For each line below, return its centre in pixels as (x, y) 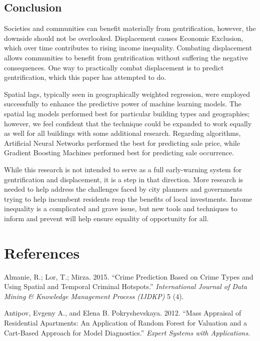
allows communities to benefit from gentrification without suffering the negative (126, 57)
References (42, 252)
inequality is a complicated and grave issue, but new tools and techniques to (121, 208)
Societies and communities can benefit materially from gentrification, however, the (130, 28)
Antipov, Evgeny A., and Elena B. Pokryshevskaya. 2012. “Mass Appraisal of (123, 313)
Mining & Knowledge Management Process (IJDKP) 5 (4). (94, 296)
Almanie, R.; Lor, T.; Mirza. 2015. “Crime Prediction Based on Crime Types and (129, 276)
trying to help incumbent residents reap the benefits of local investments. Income (128, 198)
